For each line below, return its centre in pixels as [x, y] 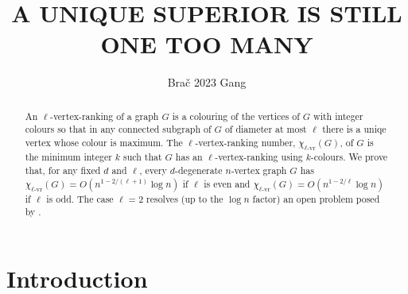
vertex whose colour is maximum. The [104, 143]
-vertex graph [259, 170]
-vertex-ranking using [259, 157]
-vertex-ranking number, [245, 143]
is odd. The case [80, 198]
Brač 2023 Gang [207, 82]
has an [189, 157]
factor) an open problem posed [316, 198]
